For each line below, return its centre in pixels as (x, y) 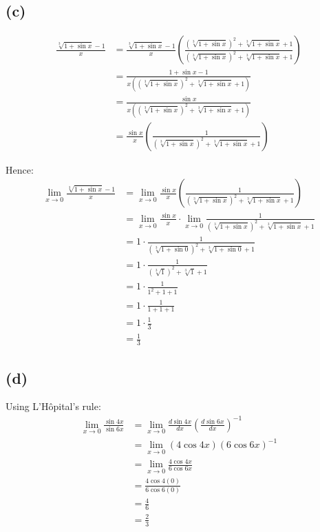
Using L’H (27, 406)
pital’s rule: (77, 406)
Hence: (20, 169)
